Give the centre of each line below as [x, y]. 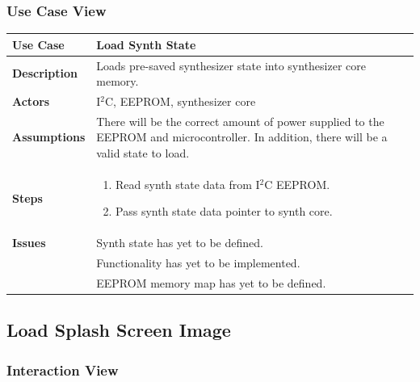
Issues [29, 243]
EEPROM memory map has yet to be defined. [211, 283]
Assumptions [49, 137]
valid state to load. [143, 153]
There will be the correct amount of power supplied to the [240, 121]
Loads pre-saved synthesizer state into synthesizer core [231, 65]
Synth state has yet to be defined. [180, 243]
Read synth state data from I [188, 184]
